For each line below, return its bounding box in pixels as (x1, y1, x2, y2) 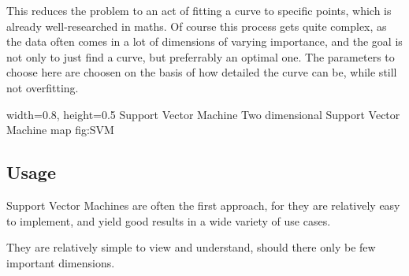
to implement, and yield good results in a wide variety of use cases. (6, 212, 331, 229)
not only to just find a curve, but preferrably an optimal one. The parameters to (6, 48, 395, 65)
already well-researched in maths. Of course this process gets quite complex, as (6, 17, 387, 34)
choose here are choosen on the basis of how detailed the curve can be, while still (6, 64, 397, 80)
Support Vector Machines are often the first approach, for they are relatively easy (6, 196, 400, 213)
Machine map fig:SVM (6, 121, 114, 138)
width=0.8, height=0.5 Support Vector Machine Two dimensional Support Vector (6, 106, 400, 122)
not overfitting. (6, 79, 79, 95)
